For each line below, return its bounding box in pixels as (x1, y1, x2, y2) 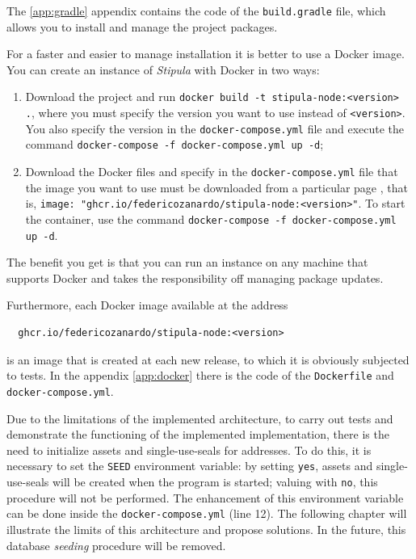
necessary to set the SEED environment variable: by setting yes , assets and (6, 457, 373, 474)
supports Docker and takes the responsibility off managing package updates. (6, 269, 384, 286)
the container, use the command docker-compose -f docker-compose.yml (25, 210, 397, 227)
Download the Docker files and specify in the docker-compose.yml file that (25, 163, 398, 180)
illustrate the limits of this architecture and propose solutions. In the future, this (6, 520, 406, 537)
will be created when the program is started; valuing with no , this (52, 473, 378, 490)
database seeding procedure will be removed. (6, 536, 226, 553)
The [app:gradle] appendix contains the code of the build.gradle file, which (6, 2, 386, 19)
